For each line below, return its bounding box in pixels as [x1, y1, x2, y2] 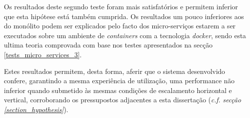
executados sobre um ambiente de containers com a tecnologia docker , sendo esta [4, 30, 246, 40]
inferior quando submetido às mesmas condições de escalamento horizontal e [4, 85, 232, 95]
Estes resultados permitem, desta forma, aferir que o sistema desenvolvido [4, 66, 225, 76]
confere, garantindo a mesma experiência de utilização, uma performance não [4, 75, 235, 86]
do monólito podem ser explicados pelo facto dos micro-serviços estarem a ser [4, 21, 236, 31]
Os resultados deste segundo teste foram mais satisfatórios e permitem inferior [4, 1, 238, 11]
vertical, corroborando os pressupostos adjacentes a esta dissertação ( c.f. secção [4, 94, 241, 105]
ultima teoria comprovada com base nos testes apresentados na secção [4, 40, 213, 50]
